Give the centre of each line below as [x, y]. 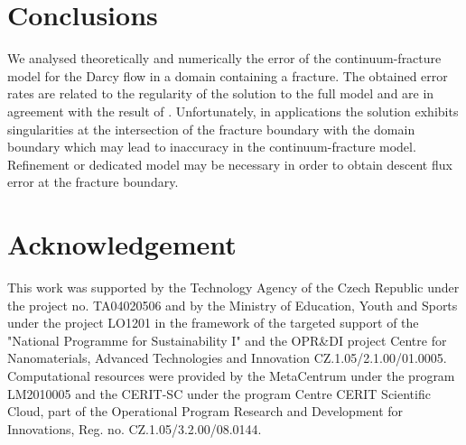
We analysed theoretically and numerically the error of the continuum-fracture [224, 58]
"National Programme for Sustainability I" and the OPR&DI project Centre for [227, 340]
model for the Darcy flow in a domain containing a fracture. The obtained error [228, 75]
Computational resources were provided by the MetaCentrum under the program [231, 375]
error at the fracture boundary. [93, 182]
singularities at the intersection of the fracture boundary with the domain [211, 129]
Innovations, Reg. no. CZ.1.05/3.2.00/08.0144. [135, 428]
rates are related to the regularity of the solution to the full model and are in [221, 93]
